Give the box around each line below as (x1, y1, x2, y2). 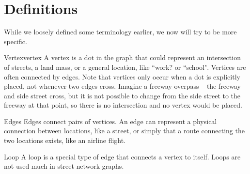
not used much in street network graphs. (4, 161, 124, 171)
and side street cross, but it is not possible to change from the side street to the (4, 90, 241, 100)
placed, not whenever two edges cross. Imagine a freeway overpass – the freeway (4, 81, 241, 91)
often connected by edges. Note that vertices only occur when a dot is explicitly (4, 71, 240, 81)
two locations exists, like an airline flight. (4, 135, 126, 145)
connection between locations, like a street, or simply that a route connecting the (4, 126, 245, 136)
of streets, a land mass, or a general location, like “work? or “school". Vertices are (4, 62, 246, 72)
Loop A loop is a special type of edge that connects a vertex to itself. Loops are (4, 151, 241, 161)
